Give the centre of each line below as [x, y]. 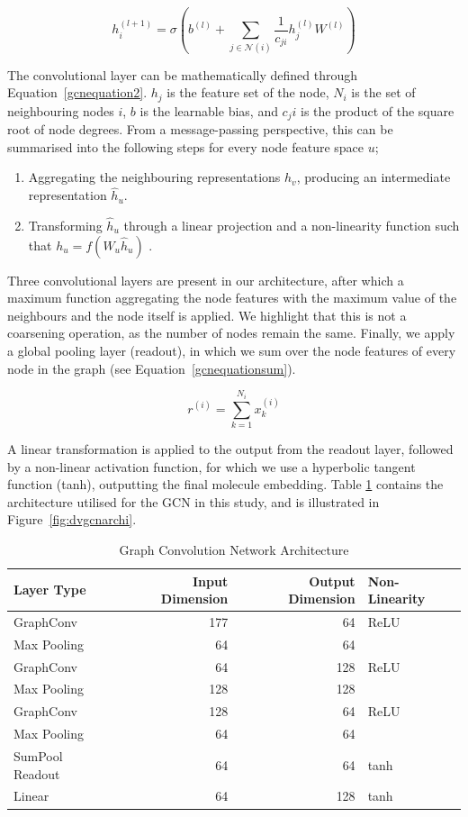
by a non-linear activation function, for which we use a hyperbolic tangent [211, 466]
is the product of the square [378, 110]
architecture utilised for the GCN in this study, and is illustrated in [193, 501]
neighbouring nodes [61, 110]
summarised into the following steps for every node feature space [186, 146]
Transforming [65, 226]
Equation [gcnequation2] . [77, 92]
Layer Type [50, 590]
